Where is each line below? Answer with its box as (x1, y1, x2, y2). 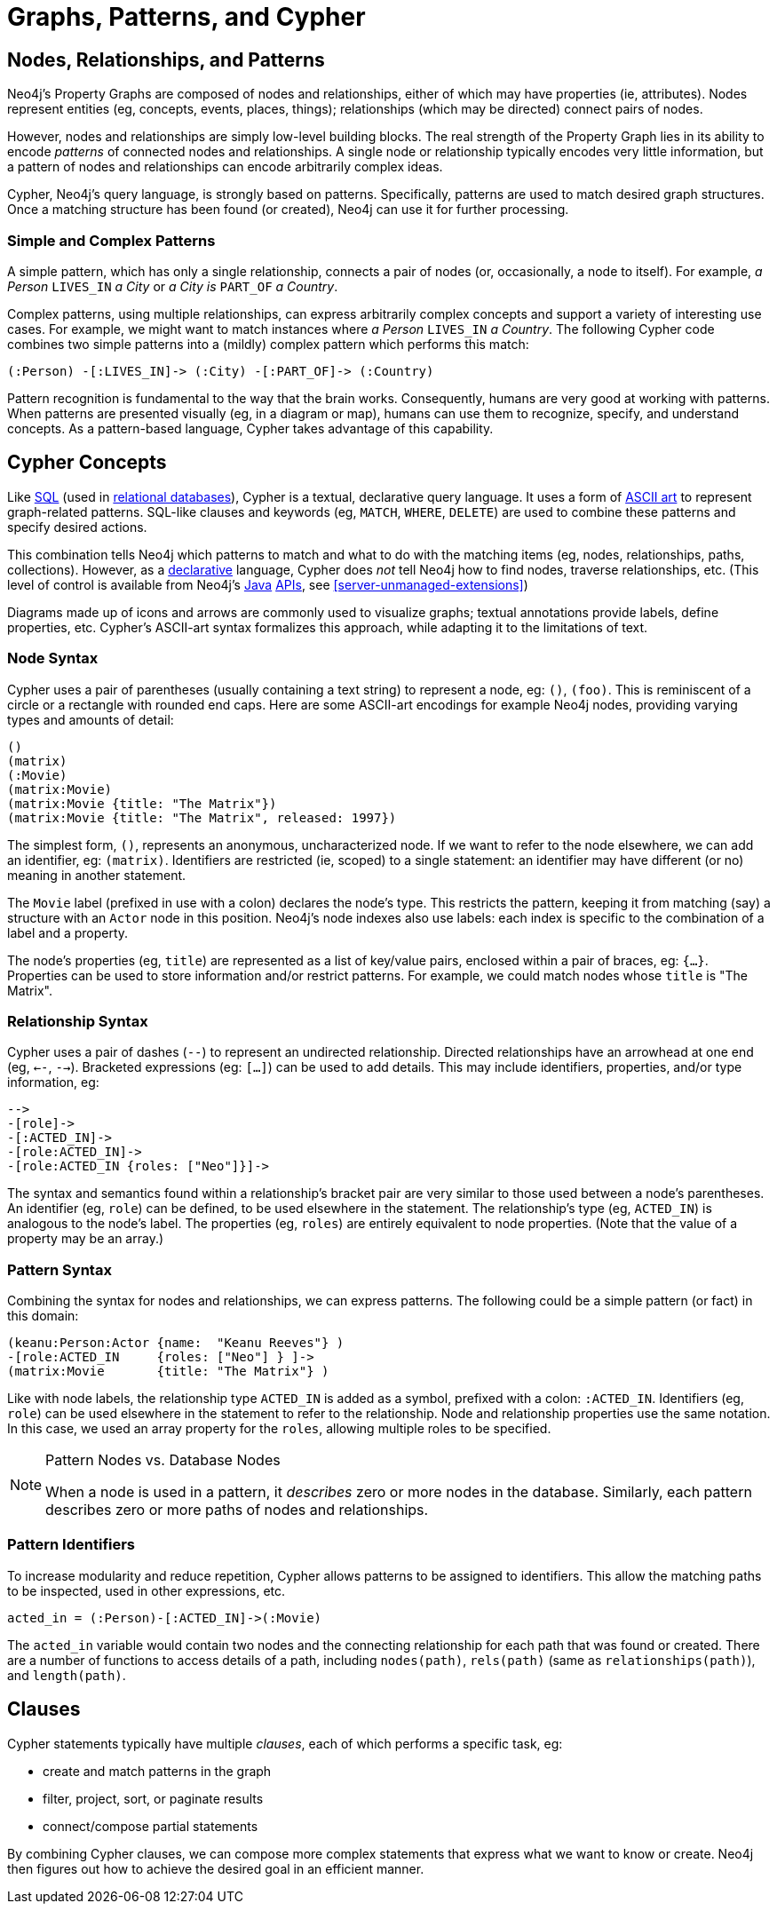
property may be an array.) (7, 1231, 164, 1247)
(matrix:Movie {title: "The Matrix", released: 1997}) (7, 810, 397, 825)
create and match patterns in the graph (43, 1763, 272, 1779)
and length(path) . (7, 1667, 126, 1683)
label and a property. (7, 924, 129, 940)
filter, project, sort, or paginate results (43, 1790, 264, 1806)
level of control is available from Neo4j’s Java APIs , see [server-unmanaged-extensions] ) (7, 576, 528, 592)
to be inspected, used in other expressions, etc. (7, 1582, 286, 1598)
